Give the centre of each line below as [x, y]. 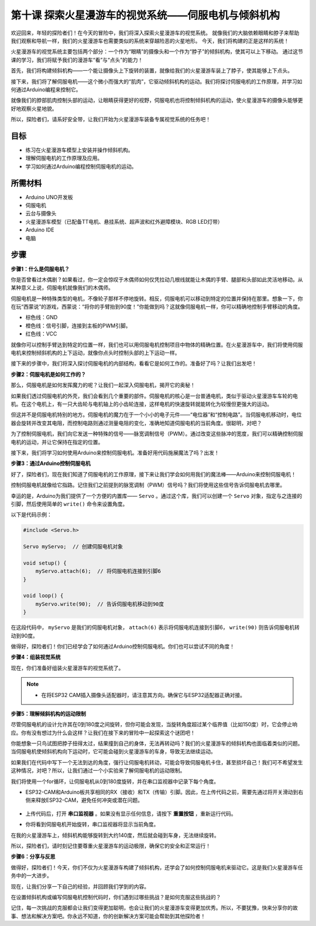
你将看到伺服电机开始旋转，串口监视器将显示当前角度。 [92, 824]
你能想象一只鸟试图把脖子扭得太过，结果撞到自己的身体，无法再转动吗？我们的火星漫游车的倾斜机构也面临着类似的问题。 [157, 743]
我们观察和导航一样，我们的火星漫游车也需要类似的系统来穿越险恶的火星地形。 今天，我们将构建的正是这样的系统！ [150, 40]
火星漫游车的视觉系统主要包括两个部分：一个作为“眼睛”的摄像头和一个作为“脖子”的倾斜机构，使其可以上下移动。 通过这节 [157, 52]
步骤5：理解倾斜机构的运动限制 [48, 713]
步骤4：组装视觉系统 [36, 657]
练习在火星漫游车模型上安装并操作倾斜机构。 [79, 150]
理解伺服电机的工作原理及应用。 [64, 158]
